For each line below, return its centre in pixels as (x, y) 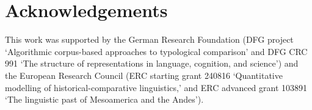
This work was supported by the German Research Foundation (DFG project (149, 39)
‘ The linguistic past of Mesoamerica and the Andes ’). (104, 99)
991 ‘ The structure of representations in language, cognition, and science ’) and (152, 63)
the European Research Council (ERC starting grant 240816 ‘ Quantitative (144, 75)
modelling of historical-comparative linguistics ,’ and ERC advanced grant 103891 (156, 87)
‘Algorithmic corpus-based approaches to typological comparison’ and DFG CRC (156, 51)
